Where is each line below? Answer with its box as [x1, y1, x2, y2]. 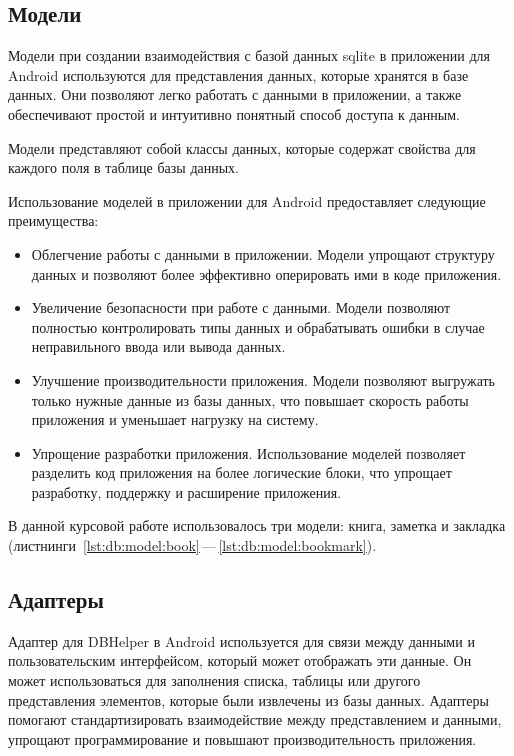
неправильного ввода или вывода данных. [31, 336, 286, 357]
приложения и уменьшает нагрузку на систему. [31, 409, 319, 430]
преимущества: [8, 210, 99, 231]
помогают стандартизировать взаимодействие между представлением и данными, [8, 709, 502, 730]
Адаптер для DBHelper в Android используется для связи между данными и [8, 630, 475, 651]
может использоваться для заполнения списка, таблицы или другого [8, 670, 421, 691]
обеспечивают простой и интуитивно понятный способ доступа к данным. [8, 103, 460, 124]
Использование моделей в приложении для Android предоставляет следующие [8, 190, 486, 211]
